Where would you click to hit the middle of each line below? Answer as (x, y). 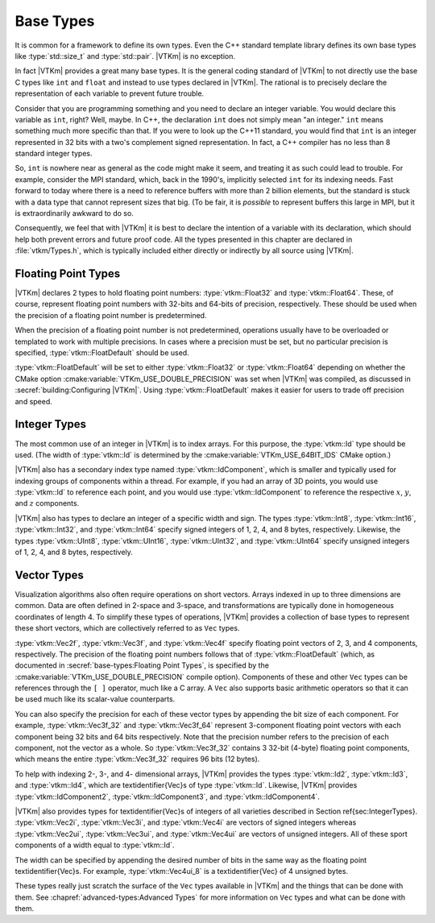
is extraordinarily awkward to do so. (75, 213)
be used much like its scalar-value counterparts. (95, 699)
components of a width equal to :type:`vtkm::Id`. (95, 845)
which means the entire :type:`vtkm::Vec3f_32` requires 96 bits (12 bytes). (137, 759)
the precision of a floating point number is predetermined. (111, 315)
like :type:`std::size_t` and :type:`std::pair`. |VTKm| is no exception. (125, 56)
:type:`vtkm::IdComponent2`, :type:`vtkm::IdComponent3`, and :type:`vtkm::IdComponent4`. (167, 797)
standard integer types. (54, 154)
